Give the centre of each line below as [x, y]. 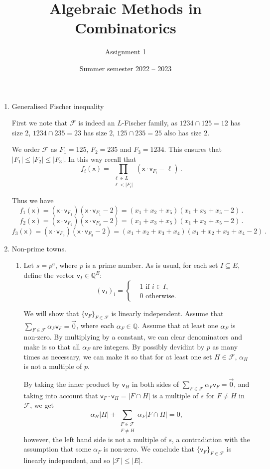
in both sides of [155, 384]
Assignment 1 [126, 52]
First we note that [40, 123]
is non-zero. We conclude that [149, 449]
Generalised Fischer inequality [58, 106]
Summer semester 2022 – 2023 [126, 68]
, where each [95, 325]
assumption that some [57, 449]
